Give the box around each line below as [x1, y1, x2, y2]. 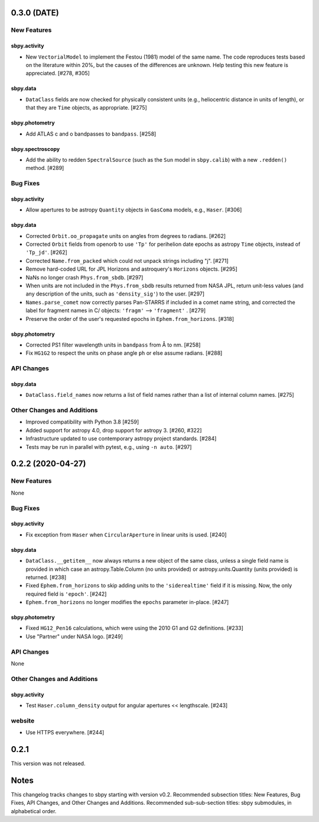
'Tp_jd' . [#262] [25, 249, 67, 256]
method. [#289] [25, 165, 64, 172]
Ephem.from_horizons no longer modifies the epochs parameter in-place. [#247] [25, 599, 229, 606]
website [11, 717, 35, 725]
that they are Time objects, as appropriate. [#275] [25, 104, 147, 111]
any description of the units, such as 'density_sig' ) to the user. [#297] [25, 290, 205, 297]
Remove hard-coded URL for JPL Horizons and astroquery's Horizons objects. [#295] [25, 265, 237, 272]
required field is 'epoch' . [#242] [25, 590, 107, 598]
